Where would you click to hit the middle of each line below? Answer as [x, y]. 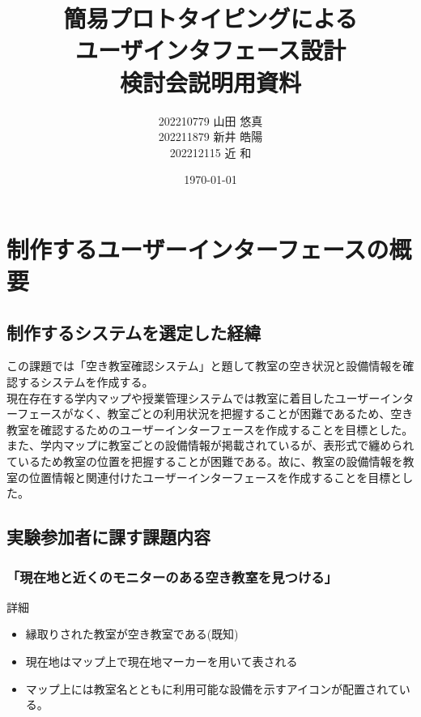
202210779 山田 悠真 [210, 120]
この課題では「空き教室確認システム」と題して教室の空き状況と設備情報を [205, 366]
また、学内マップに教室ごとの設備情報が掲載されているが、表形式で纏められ [210, 445]
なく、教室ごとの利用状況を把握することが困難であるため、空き [243, 414]
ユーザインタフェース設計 [210, 50]
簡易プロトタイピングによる [210, 18]
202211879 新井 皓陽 [210, 137]
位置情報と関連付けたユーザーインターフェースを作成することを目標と [215, 477]
